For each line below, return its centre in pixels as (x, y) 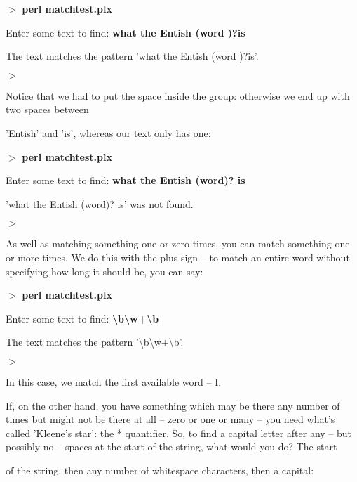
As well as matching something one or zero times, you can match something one (178, 243)
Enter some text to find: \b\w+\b (82, 318)
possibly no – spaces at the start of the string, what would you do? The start (171, 447)
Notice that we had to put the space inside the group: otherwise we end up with (178, 95)
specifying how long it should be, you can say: (105, 271)
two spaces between (47, 109)
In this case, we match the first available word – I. (114, 381)
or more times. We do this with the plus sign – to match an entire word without (178, 257)
